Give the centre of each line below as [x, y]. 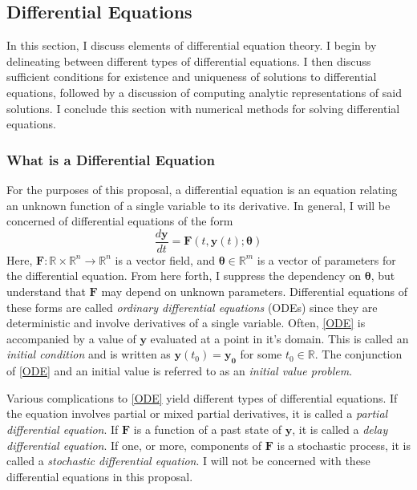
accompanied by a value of [71, 338]
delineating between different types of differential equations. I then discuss [189, 61]
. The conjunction [358, 354]
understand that [46, 292]
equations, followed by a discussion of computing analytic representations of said [204, 92]
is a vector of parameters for [326, 259]
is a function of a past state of [208, 429]
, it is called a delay [340, 429]
